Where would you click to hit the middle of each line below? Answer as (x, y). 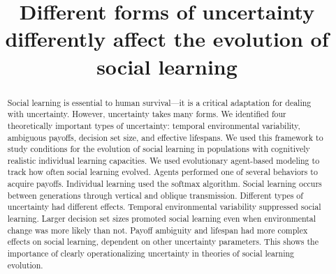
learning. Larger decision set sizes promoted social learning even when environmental (162, 219)
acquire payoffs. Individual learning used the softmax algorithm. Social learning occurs (165, 184)
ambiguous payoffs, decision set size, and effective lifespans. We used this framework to (165, 137)
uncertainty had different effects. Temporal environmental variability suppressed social (164, 207)
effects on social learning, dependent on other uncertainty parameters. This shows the (163, 242)
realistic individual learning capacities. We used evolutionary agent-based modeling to (163, 160)
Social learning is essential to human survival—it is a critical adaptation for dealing (159, 102)
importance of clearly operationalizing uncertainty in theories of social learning (151, 253)
